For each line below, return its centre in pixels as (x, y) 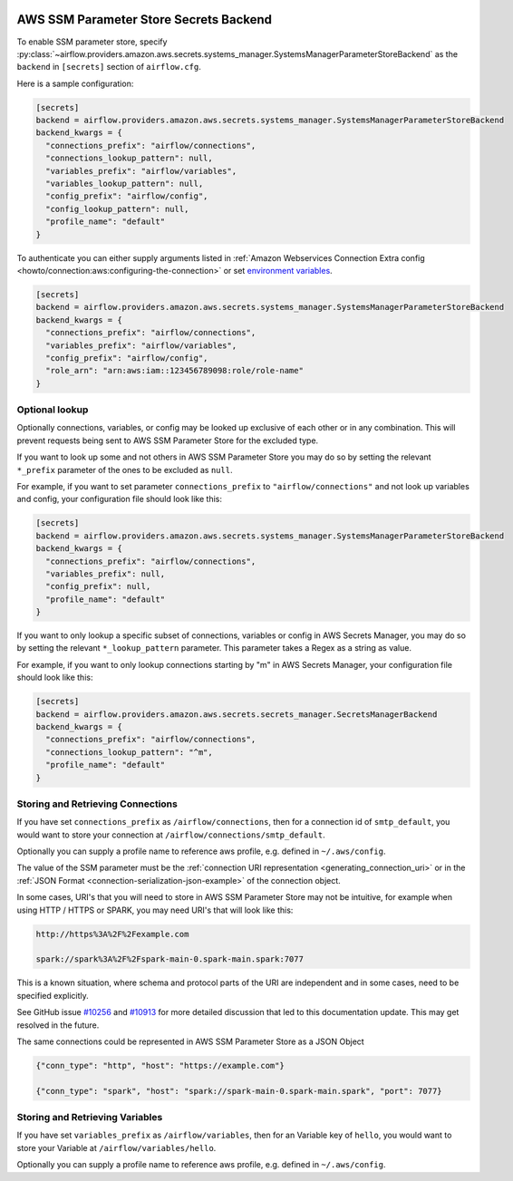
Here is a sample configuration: (75, 83)
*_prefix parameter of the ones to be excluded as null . (125, 469)
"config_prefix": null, (98, 586)
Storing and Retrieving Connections (97, 804)
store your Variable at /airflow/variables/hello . (116, 1147)
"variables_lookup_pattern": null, (125, 184)
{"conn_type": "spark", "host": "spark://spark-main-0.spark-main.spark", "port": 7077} (239, 1091)
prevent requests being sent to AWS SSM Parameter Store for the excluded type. (168, 440)
